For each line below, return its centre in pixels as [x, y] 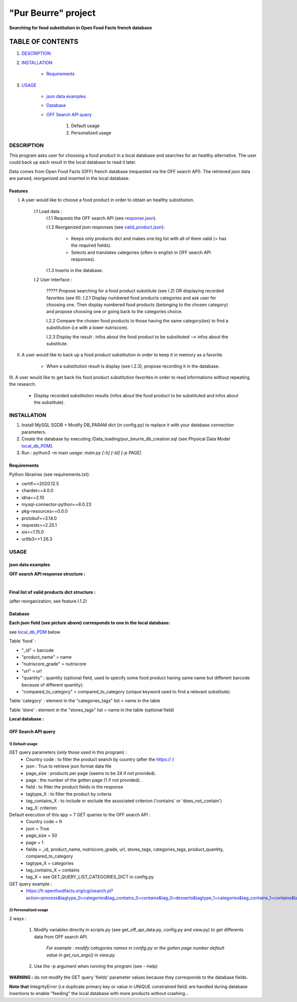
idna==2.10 [33, 498]
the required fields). [91, 245]
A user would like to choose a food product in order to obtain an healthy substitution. [108, 200]
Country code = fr [44, 821]
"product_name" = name [47, 657]
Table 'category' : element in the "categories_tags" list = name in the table [85, 701]
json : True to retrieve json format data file [69, 766]
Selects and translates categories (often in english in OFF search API [141, 252]
